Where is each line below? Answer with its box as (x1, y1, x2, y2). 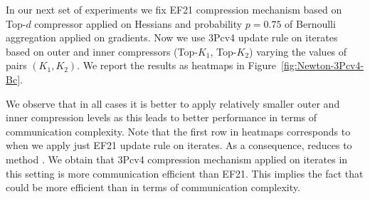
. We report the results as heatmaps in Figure (77, 58, 277, 73)
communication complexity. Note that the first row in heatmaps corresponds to (6, 123, 351, 138)
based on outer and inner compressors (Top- (6, 44, 198, 58)
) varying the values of (249, 44, 347, 58)
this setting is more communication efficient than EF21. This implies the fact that (6, 165, 364, 180)
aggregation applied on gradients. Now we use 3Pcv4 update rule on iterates (6, 30, 338, 45)
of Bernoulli (285, 16, 336, 31)
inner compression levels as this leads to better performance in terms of (6, 110, 317, 125)
